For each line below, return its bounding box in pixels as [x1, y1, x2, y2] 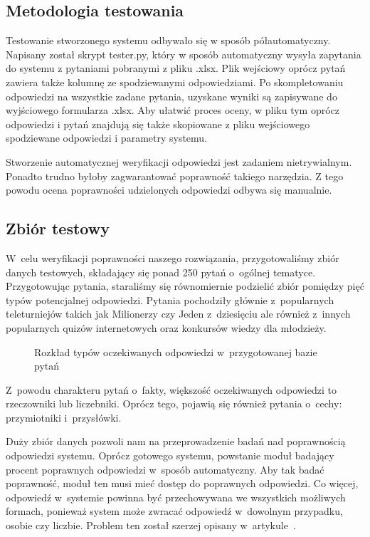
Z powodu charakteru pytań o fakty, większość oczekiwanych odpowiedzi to [6, 382, 337, 397]
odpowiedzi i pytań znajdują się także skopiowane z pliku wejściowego [6, 116, 310, 131]
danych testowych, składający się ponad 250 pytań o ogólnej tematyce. [6, 264, 316, 279]
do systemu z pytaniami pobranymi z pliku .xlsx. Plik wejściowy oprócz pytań [6, 61, 346, 75]
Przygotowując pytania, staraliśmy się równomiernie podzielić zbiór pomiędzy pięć [6, 278, 364, 293]
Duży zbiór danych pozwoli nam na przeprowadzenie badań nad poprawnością [6, 434, 346, 449]
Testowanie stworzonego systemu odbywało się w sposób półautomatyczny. [6, 33, 331, 48]
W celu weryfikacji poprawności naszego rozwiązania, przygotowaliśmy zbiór [6, 250, 339, 265]
